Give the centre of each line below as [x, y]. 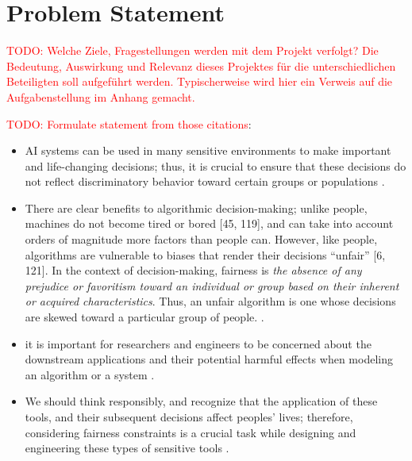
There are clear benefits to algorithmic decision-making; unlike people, [196, 207]
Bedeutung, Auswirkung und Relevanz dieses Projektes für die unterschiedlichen [201, 65]
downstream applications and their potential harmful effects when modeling [209, 359]
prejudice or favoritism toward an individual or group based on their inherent [212, 285]
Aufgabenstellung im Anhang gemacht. [101, 96]
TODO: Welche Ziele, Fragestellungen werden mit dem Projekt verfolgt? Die [193, 50]
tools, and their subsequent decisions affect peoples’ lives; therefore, [189, 417]
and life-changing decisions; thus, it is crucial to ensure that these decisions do [216, 165]
